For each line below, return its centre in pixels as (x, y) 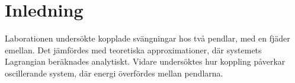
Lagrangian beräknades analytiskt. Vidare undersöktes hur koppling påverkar (145, 61)
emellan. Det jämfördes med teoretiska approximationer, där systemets (133, 50)
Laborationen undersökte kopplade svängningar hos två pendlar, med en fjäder (147, 38)
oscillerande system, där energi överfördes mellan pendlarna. (114, 73)
